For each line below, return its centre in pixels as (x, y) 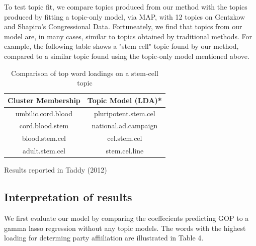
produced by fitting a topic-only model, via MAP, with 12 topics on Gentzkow (125, 16)
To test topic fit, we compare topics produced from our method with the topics (126, 7)
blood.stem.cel (44, 138)
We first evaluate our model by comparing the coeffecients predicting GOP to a (126, 218)
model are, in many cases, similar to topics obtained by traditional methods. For (128, 36)
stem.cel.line (125, 151)
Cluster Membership (44, 100)
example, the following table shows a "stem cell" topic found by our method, (121, 46)
